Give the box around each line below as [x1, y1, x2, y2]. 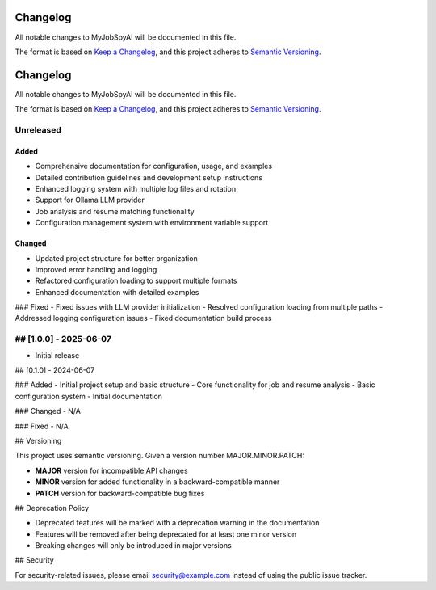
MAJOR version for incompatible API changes [35, 466, 189, 475]
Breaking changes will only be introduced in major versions [35, 541, 232, 550]
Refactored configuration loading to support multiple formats [35, 276, 237, 286]
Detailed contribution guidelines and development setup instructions [35, 172, 262, 182]
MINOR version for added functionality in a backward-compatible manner [35, 477, 280, 487]
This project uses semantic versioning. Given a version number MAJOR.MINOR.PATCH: [15, 451, 304, 461]
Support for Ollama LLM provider [35, 195, 145, 205]
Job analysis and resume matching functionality [35, 206, 195, 216]
